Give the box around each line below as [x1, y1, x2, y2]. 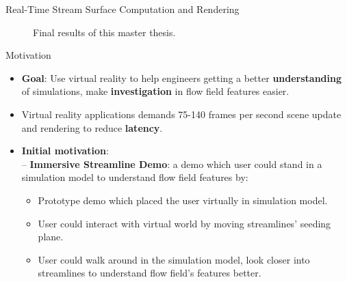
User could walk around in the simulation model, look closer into [38, 252, 310, 266]
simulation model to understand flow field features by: [21, 170, 248, 184]
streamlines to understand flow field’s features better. [38, 266, 261, 280]
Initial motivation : [21, 143, 109, 158]
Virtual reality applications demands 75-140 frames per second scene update [21, 107, 342, 121]
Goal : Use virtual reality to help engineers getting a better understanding [21, 70, 342, 85]
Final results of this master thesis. [33, 25, 176, 39]
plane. [38, 229, 64, 244]
